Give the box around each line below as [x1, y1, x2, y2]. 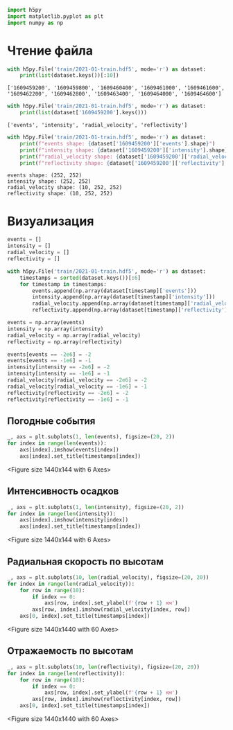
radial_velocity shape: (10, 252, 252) [7, 184, 123, 191]
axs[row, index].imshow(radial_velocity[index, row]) [32, 606, 191, 613]
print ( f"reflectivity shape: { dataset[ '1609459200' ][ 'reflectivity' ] [19, 159, 225, 166]
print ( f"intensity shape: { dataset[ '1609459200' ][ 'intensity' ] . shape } [19, 146, 228, 154]
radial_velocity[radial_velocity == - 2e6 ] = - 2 [7, 377, 148, 384]
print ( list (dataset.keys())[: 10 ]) [19, 72, 119, 79]
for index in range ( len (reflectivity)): [7, 670, 126, 677]
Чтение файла [7, 42, 94, 58]
